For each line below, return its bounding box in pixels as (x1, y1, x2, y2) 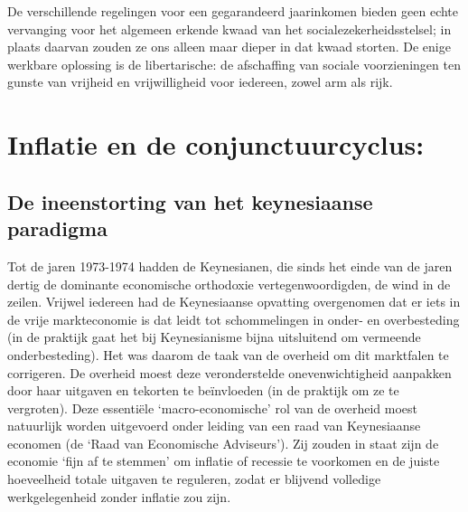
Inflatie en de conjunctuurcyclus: (7, 126, 425, 163)
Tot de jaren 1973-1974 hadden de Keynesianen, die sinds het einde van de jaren (7, 256, 453, 275)
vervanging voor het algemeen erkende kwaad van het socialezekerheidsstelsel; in (7, 19, 452, 38)
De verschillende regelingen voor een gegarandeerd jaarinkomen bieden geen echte (7, 2, 459, 20)
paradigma (7, 214, 108, 242)
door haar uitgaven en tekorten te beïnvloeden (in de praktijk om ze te (7, 381, 399, 400)
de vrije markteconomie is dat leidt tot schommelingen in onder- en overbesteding (7, 309, 460, 328)
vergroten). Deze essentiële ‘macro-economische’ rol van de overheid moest (7, 398, 418, 417)
